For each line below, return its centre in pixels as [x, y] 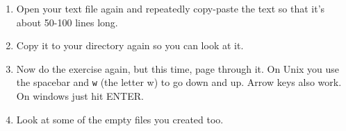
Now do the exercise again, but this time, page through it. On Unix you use [178, 68]
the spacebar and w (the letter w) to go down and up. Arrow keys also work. [179, 82]
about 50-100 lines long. [67, 22]
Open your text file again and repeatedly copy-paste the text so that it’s [171, 8]
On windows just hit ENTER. [80, 96]
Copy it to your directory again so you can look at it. [130, 45]
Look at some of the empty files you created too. [120, 119]
